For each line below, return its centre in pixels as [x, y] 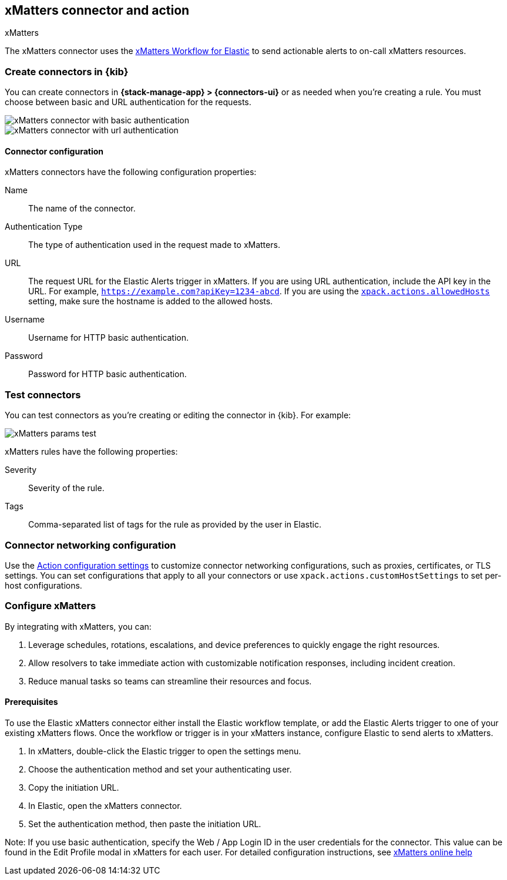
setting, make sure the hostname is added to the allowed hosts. [151, 301]
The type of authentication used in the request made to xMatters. [154, 245]
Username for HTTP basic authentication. [109, 338]
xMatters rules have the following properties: [91, 452]
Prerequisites [31, 702]
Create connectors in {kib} [67, 71]
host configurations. [43, 585]
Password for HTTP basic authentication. [108, 374]
